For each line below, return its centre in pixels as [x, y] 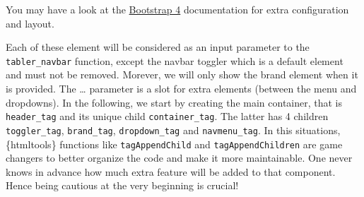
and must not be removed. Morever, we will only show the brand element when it [182, 74]
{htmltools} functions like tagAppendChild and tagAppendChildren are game [174, 144]
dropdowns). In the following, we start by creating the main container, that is [174, 102]
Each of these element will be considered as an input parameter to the [158, 47]
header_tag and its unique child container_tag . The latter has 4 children [167, 116]
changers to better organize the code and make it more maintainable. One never [179, 158]
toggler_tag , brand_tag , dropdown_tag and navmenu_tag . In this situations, [173, 130]
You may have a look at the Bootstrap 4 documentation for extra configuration [177, 9]
